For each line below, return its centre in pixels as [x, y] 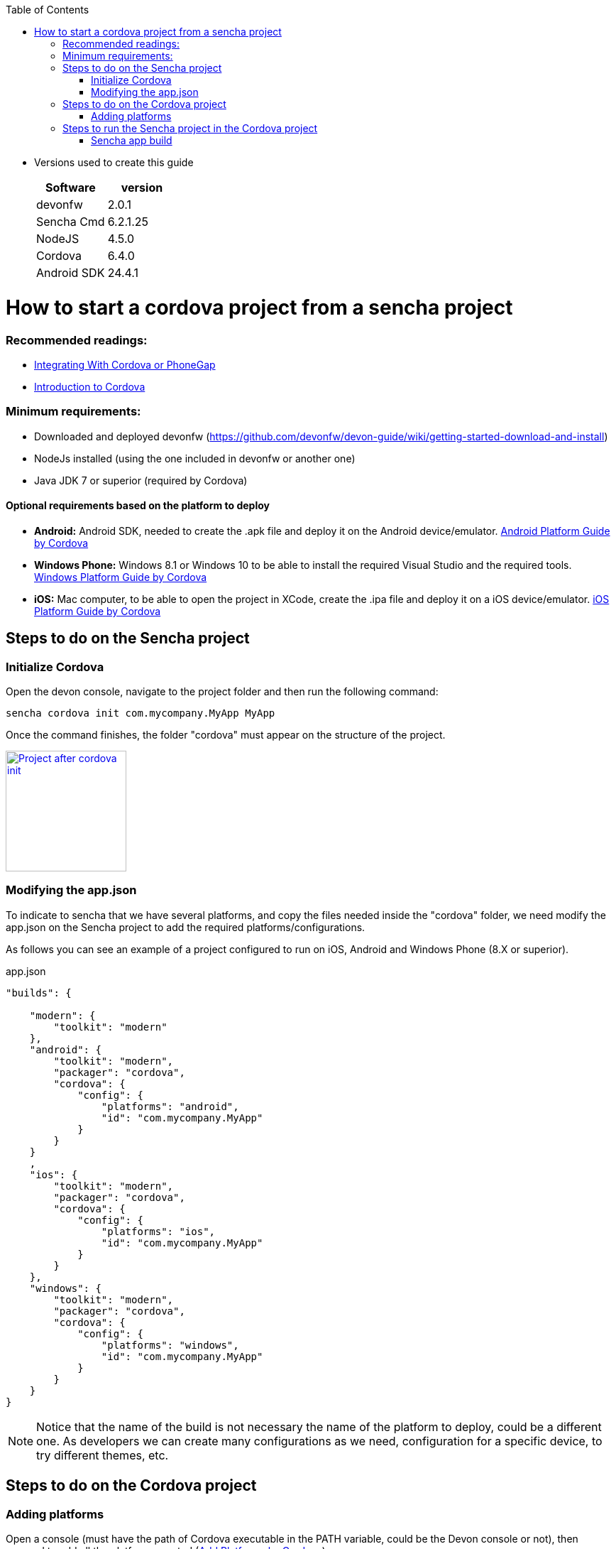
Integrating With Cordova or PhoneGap [125, 364]
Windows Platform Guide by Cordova [121, 577]
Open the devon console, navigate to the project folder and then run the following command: [222, 692]
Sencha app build [132, 140]
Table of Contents [48, 10]
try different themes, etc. [103, 1455]
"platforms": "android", [170, 1106]
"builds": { [39, 993]
